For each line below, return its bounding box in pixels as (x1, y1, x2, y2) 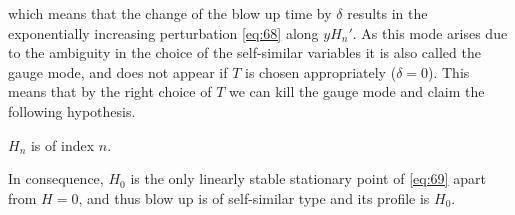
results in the (347, 3, 428, 23)
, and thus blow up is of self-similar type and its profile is (78, 187, 430, 208)
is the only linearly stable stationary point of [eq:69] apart (130, 168, 486, 189)
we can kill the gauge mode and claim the (229, 81, 485, 102)
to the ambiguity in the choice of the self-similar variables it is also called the (8, 42, 481, 63)
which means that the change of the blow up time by (8, 3, 332, 23)
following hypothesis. (8, 100, 136, 121)
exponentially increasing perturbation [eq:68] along (8, 22, 319, 43)
